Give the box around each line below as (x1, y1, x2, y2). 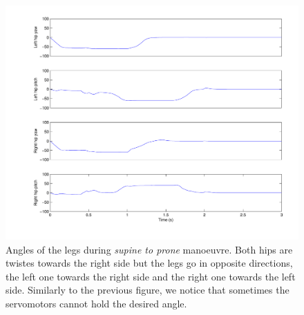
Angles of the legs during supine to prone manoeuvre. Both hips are (6, 242, 293, 256)
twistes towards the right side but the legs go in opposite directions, (6, 256, 293, 270)
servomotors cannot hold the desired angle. (6, 296, 187, 311)
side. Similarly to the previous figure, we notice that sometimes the (6, 283, 289, 297)
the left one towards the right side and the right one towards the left (6, 269, 296, 283)
